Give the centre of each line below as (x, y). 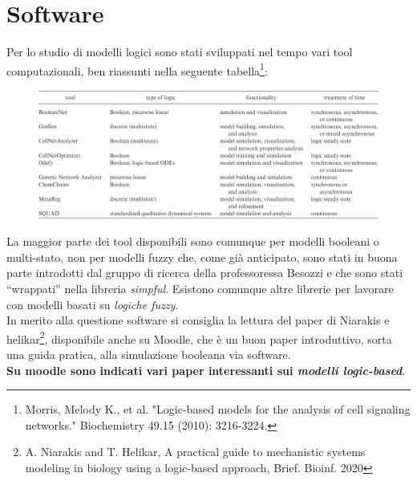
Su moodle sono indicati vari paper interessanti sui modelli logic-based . (206, 370)
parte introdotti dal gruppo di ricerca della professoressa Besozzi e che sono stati (205, 273)
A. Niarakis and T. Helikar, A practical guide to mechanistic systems (195, 452)
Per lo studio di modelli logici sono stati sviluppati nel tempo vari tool (180, 52)
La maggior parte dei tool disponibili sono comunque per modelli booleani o (193, 241)
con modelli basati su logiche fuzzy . (93, 304)
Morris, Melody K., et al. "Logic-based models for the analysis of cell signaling (218, 409)
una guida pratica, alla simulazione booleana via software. (149, 355)
